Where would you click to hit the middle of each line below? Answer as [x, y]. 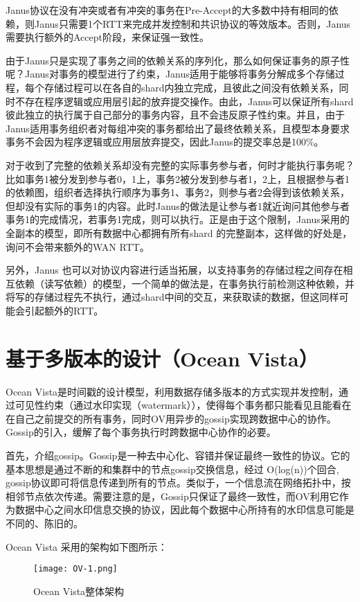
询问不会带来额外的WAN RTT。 [78, 246]
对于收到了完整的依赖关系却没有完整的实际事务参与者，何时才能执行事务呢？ [180, 165]
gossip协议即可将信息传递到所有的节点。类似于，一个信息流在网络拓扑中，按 [178, 483]
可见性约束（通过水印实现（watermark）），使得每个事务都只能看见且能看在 [183, 405]
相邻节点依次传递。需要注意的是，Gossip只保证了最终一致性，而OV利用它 [172, 496]
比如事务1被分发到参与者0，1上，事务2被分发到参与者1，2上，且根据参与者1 [178, 178]
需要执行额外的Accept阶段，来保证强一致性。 [107, 37]
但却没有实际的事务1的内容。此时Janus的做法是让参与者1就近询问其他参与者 [178, 205]
